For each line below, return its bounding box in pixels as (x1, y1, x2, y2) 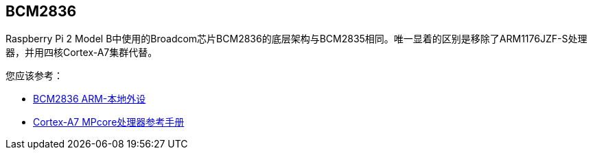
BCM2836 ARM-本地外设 (33, 93, 146, 105)
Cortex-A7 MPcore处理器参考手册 (33, 116, 185, 128)
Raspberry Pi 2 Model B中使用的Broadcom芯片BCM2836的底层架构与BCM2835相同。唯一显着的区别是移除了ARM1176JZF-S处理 (5, 33, 588, 45)
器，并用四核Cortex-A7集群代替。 (5, 46, 158, 59)
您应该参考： (5, 70, 63, 82)
